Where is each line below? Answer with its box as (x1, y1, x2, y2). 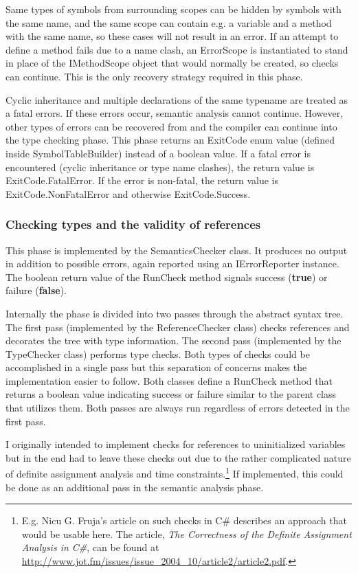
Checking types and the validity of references (5, 216, 261, 233)
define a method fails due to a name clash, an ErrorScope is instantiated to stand (5, 42, 348, 56)
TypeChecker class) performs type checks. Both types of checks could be (5, 346, 310, 361)
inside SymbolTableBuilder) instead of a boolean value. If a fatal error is (5, 146, 311, 160)
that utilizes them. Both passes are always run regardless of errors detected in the (5, 401, 350, 415)
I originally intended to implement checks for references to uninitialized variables (5, 437, 346, 451)
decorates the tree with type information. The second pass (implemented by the (5, 333, 342, 348)
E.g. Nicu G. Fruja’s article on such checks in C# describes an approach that (21, 513, 347, 528)
